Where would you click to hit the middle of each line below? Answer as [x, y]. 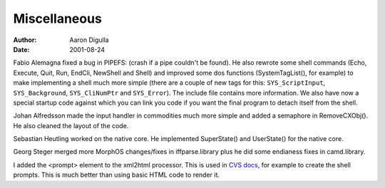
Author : [25, 40]
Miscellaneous [58, 19]
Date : [21, 49]
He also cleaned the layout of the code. [71, 125]
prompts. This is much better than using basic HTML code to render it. [117, 175]
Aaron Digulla [89, 40]
